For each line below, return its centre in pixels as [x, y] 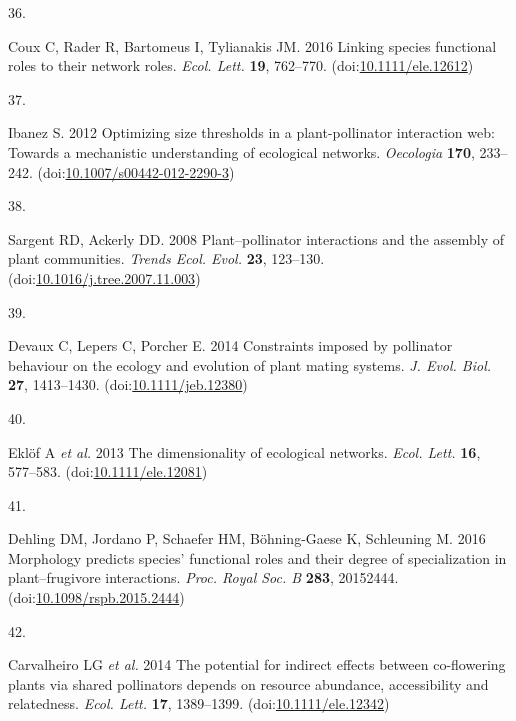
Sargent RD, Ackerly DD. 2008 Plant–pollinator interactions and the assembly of [256, 238]
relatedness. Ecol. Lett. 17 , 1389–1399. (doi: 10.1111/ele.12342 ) [199, 703]
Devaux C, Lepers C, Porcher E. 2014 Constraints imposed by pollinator [230, 345]
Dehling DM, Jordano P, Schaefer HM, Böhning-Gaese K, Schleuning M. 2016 [247, 538]
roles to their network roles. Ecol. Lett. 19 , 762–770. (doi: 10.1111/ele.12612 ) [241, 65]
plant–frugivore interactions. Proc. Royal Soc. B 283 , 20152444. [203, 577]
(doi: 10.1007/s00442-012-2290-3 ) [136, 171]
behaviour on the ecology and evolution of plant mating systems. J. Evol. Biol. [250, 364]
